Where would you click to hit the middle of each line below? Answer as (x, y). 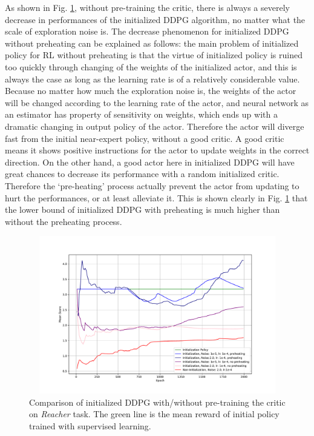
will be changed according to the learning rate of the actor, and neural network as (157, 102)
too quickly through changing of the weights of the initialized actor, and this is (151, 66)
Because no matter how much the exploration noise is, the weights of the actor (151, 91)
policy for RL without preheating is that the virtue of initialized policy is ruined (154, 55)
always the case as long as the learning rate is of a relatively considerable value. (152, 79)
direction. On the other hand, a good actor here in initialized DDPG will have (150, 162)
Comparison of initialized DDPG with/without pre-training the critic (157, 402)
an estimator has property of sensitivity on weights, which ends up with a (141, 114)
